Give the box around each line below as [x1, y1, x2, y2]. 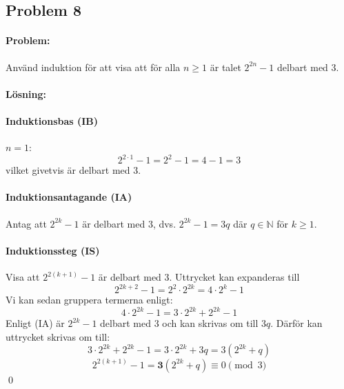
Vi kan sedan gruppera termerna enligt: [6, 292, 173, 307]
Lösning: [6, 86, 46, 101]
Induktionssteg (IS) [6, 243, 100, 257]
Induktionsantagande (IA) [6, 190, 132, 204]
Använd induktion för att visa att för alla [6, 59, 181, 74]
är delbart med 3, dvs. [82, 216, 176, 230]
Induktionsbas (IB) [6, 113, 99, 128]
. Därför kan [270, 316, 323, 330]
